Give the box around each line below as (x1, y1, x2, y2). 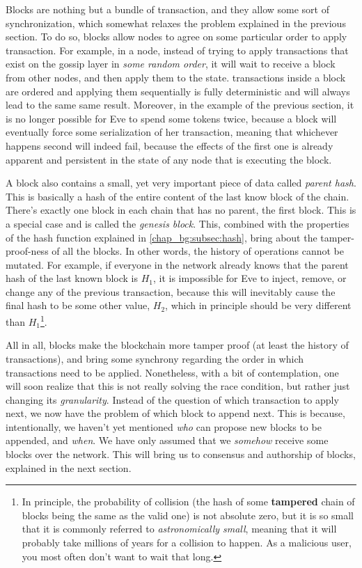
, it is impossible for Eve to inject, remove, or (153, 271, 347, 285)
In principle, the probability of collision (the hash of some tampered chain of (22, 494, 355, 509)
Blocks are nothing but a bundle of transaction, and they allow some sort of (6, 2, 329, 16)
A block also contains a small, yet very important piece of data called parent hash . (6, 175, 356, 190)
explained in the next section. (6, 460, 132, 475)
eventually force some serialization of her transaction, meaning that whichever (6, 125, 338, 139)
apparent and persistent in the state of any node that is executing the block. (6, 152, 332, 166)
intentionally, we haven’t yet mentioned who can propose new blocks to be (6, 419, 322, 434)
